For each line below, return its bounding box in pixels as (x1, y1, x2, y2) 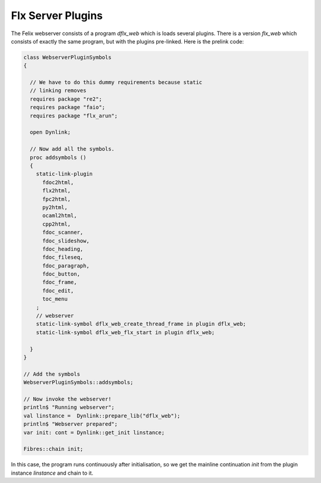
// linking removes (30, 87, 87, 94)
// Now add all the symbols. (30, 146, 115, 152)
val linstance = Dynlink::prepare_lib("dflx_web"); (23, 412, 181, 419)
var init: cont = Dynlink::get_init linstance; (23, 429, 165, 436)
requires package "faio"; (30, 104, 105, 111)
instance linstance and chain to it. (11, 469, 93, 476)
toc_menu (42, 295, 68, 303)
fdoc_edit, (42, 287, 74, 294)
